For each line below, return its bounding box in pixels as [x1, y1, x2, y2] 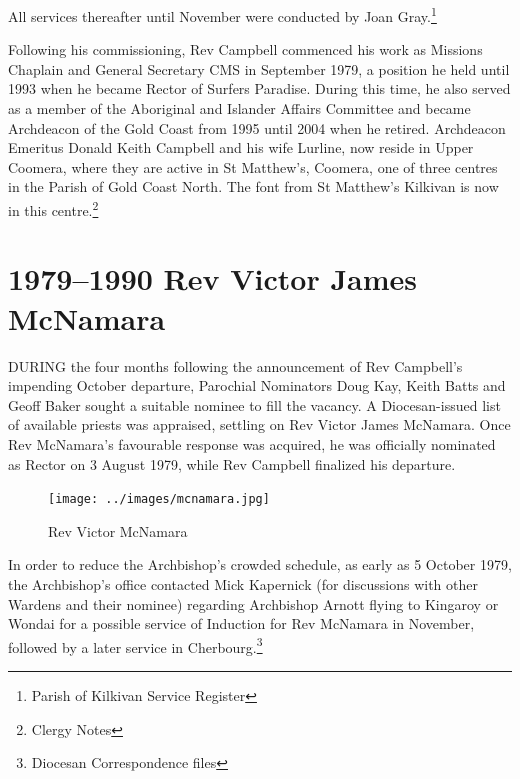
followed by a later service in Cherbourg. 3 [8, 633, 263, 657]
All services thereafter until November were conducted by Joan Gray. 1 [8, 3, 437, 26]
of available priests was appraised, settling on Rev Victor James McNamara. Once [8, 414, 511, 435]
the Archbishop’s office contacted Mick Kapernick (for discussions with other [8, 573, 478, 594]
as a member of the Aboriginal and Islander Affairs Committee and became [8, 98, 471, 119]
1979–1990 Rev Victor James [8, 258, 418, 299]
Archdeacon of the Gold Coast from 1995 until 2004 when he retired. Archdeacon [8, 117, 506, 138]
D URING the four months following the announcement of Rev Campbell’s [8, 355, 463, 376]
